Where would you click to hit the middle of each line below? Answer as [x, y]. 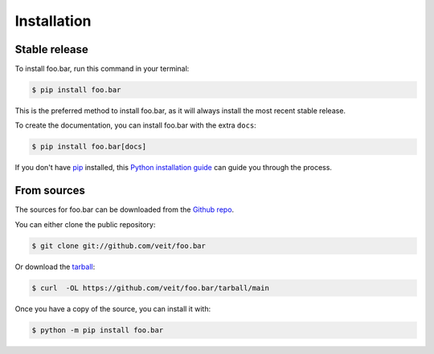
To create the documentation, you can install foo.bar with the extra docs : [135, 125]
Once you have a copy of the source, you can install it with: [113, 308]
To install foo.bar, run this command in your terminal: [102, 69]
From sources [50, 191]
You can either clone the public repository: [85, 224]
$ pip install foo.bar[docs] [89, 147]
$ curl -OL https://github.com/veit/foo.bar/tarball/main [150, 288]
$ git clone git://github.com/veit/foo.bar [119, 246]
